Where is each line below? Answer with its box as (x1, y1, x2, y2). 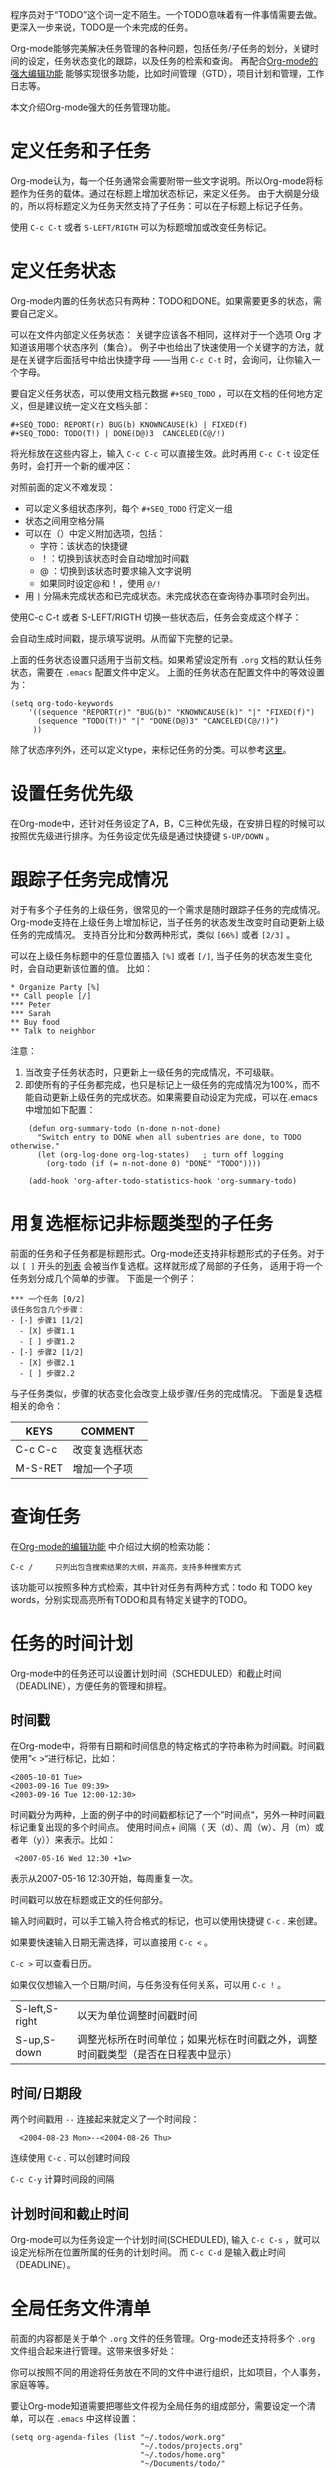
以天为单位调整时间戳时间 (76, 2009, 198, 2023)
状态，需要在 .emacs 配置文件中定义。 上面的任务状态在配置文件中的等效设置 (10, 666, 325, 678)
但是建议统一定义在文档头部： (27, 399, 151, 412)
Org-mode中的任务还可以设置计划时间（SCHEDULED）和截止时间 (10, 1667, 282, 1679)
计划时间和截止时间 (10, 2205, 129, 2222)
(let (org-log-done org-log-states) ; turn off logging (36, 1149, 284, 1160)
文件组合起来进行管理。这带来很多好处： (10, 2344, 177, 2357)
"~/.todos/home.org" (139, 2449, 226, 2460)
